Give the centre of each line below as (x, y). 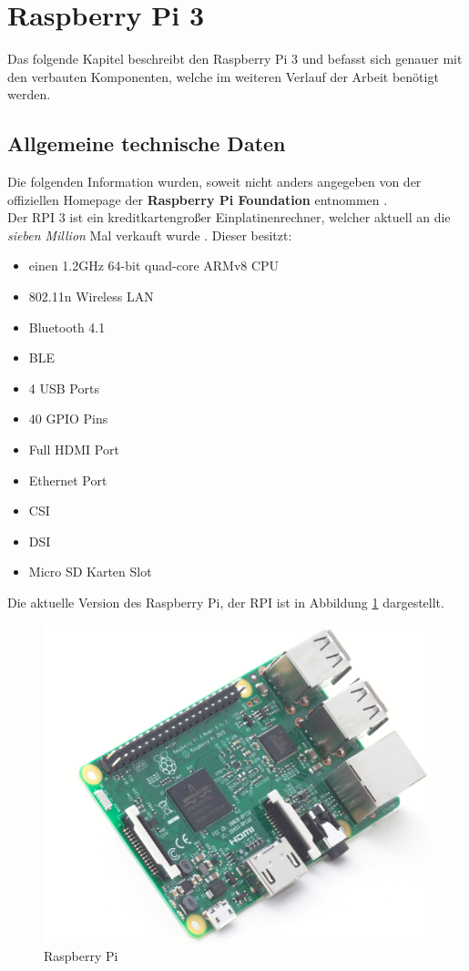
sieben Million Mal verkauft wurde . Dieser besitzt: (150, 235)
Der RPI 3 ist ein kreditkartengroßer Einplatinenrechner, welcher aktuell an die (229, 217)
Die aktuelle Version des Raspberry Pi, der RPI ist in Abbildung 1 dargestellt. (226, 603)
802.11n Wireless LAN (91, 296)
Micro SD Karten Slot (90, 572)
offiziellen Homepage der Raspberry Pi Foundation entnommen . (198, 199)
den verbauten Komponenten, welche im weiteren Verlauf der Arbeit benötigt (223, 76)
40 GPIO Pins (68, 419)
